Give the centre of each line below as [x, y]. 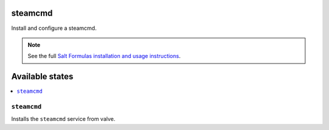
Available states [42, 77]
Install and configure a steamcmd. [54, 28]
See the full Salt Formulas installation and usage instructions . [104, 56]
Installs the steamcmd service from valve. [63, 119]
